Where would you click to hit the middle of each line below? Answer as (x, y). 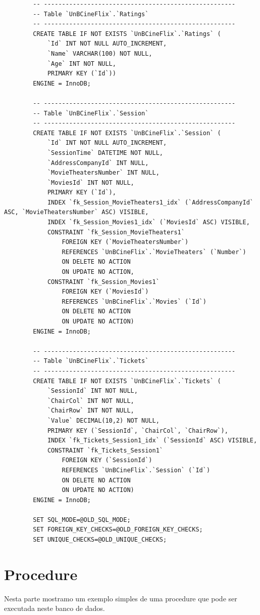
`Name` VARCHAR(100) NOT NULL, (100, 53)
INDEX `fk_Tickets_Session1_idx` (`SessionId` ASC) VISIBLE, (152, 441)
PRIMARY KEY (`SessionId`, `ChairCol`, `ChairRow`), (138, 430)
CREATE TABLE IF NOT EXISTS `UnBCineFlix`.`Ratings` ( (127, 34)
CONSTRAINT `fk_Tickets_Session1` (105, 450)
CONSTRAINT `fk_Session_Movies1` (103, 282)
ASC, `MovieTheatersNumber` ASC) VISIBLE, (76, 212)
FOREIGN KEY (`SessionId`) (107, 460)
